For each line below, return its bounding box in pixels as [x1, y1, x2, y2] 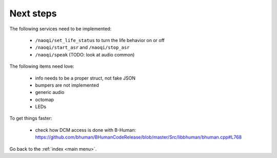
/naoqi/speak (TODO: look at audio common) [35, 51, 135, 57]
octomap [35, 96, 54, 103]
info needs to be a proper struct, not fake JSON [35, 75, 136, 81]
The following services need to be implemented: [9, 26, 112, 32]
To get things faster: [9, 115, 52, 122]
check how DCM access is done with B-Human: [35, 127, 136, 133]
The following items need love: [9, 63, 74, 69]
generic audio [35, 89, 65, 95]
